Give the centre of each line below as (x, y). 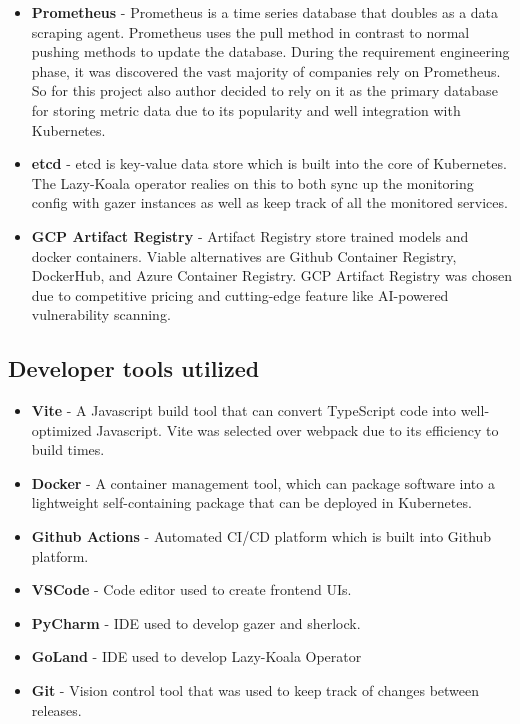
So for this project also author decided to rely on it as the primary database (264, 90)
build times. (68, 449)
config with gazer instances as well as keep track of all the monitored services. (269, 202)
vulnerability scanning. (101, 314)
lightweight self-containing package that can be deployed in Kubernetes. (251, 502)
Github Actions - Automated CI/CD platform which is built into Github (261, 536)
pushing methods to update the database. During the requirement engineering (270, 51)
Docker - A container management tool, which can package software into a (263, 482)
